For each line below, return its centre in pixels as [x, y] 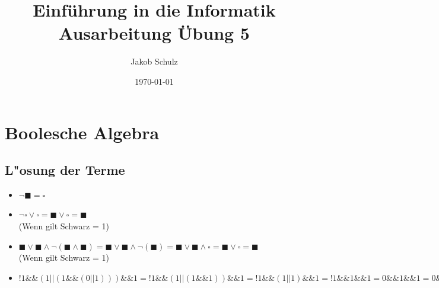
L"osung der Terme [65, 170]
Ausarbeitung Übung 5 [154, 33]
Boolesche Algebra [82, 132]
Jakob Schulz [154, 61]
